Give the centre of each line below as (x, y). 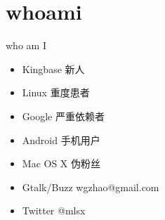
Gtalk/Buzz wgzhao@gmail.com (91, 187)
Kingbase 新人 (53, 69)
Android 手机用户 (61, 140)
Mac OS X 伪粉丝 (61, 163)
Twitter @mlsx (54, 211)
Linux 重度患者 (56, 92)
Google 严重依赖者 (63, 116)
